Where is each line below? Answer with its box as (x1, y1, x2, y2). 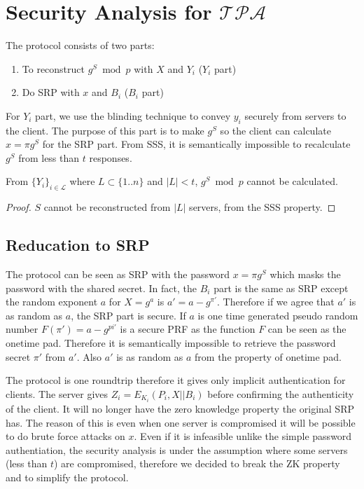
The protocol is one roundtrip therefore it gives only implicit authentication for (6, 373, 346, 387)
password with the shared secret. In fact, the (6, 280, 197, 295)
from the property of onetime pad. (195, 349, 342, 364)
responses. (89, 150, 132, 165)
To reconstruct (22, 61, 85, 76)
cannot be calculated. (246, 174, 338, 188)
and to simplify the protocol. (6, 469, 129, 484)
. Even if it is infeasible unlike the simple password (134, 429, 352, 443)
